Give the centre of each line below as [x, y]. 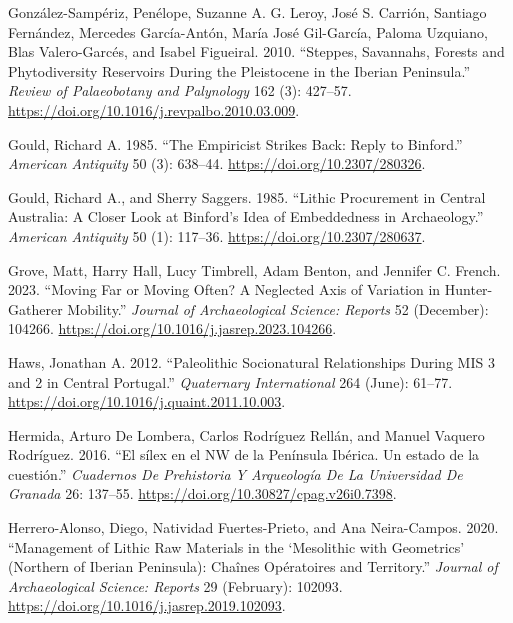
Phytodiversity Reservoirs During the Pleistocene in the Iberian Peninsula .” [239, 70]
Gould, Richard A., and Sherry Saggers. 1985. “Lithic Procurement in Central [247, 196]
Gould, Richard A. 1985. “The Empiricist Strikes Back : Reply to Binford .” [235, 143]
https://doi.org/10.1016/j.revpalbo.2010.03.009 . [154, 109]
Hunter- [468, 289]
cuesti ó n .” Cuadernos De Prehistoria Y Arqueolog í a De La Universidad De [235, 473]
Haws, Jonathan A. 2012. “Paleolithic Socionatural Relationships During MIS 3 [251, 361]
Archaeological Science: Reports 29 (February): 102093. [175, 585]
